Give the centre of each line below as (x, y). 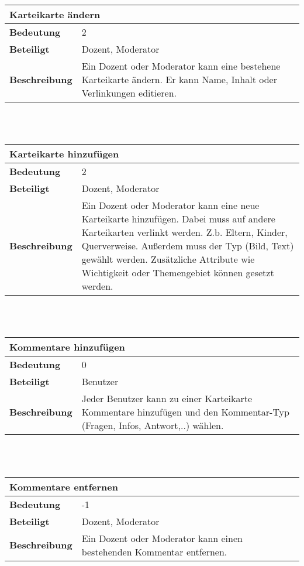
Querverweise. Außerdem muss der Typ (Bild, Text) (188, 246)
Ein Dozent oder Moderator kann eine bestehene (181, 66)
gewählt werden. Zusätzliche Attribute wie (168, 259)
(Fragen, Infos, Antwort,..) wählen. (153, 426)
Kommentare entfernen (64, 486)
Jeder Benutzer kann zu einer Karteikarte (167, 399)
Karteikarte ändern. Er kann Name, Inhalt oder (179, 79)
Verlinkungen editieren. (129, 93)
